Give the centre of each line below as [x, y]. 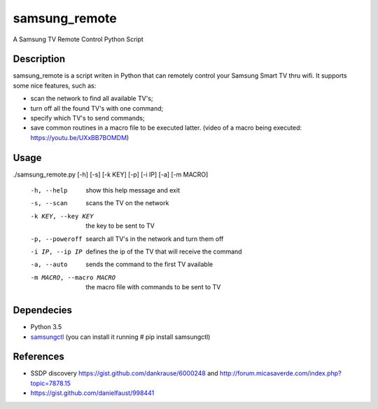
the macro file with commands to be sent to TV [153, 287]
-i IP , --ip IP [57, 252]
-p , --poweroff [57, 239]
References [38, 357]
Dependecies [43, 311]
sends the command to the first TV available [149, 264]
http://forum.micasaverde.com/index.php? [281, 373]
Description [39, 59]
